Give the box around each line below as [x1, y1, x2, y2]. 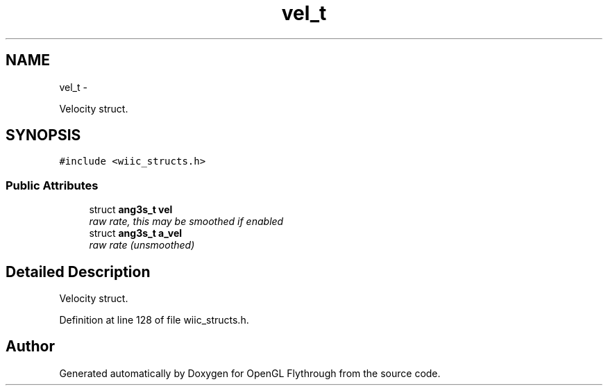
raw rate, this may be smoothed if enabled [89, 215, 284, 228]
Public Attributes [6, 178, 99, 192]
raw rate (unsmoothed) [89, 239, 195, 251]
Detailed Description [6, 263, 151, 281]
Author [6, 338, 55, 356]
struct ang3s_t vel [89, 203, 173, 216]
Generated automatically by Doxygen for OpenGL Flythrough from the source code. [59, 367, 441, 379]
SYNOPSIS [6, 126, 81, 144]
